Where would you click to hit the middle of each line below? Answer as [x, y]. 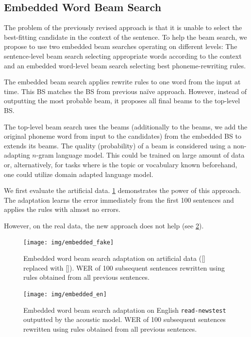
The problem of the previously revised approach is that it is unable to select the [123, 27]
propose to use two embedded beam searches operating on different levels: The [121, 46]
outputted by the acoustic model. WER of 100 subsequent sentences [125, 319]
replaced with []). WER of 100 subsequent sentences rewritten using [124, 267]
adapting [17, 155]
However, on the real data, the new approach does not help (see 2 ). [104, 225]
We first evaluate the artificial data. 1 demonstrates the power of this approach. [123, 190]
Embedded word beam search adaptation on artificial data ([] [114, 258]
